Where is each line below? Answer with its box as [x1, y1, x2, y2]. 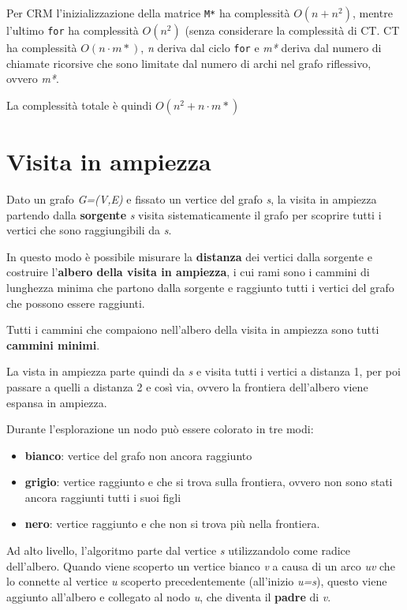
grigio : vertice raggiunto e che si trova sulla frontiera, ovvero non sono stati [24, 473, 393, 490]
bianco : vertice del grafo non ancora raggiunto [24, 447, 252, 463]
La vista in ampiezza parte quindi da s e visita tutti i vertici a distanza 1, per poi [6, 363, 401, 380]
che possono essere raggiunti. [6, 294, 145, 311]
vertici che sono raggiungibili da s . [6, 222, 172, 238]
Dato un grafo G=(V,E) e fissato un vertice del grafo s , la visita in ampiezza [6, 190, 377, 207]
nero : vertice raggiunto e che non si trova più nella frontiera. [24, 515, 320, 532]
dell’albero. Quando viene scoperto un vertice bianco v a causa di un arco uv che [6, 557, 395, 574]
